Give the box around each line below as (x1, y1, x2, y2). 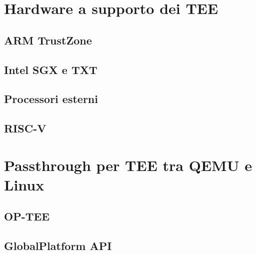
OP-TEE (4, 208, 50, 224)
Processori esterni (4, 91, 98, 106)
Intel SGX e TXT (4, 61, 97, 77)
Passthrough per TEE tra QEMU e (4, 154, 252, 175)
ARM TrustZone (4, 32, 92, 47)
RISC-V (4, 120, 46, 136)
